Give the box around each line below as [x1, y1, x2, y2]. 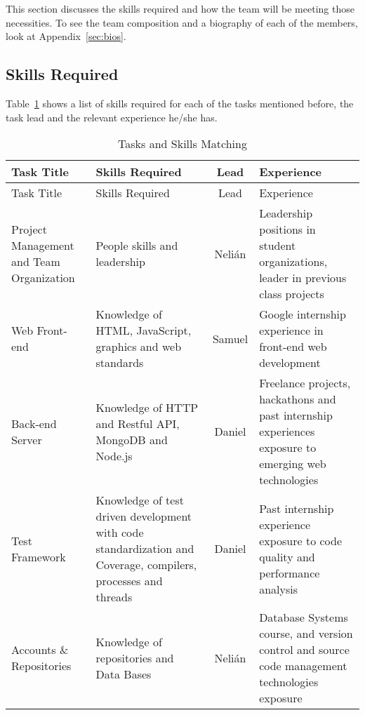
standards [95, 354, 144, 371]
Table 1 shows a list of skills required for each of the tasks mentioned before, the [6, 95, 354, 110]
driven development [95, 508, 192, 525]
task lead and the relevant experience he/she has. [6, 109, 218, 124]
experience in [259, 322, 324, 339]
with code [95, 524, 144, 541]
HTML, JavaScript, [95, 322, 192, 339]
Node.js [95, 447, 133, 464]
